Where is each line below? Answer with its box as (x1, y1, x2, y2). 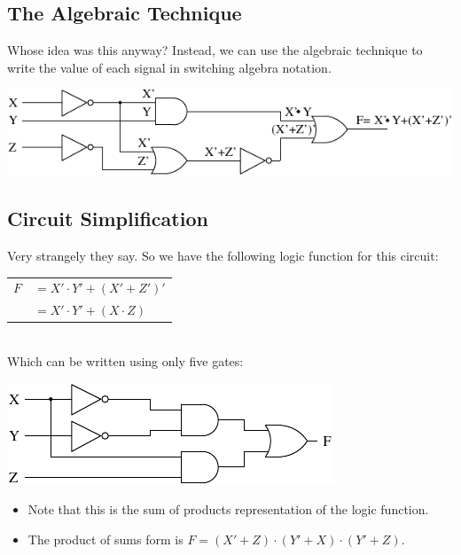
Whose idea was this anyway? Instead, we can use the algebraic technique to (7, 41, 423, 59)
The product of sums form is (27, 529, 184, 548)
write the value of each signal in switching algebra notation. (7, 58, 332, 76)
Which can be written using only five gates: (7, 351, 244, 370)
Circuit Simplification (7, 205, 208, 232)
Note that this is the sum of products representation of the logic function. (27, 500, 429, 519)
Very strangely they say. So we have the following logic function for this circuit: (7, 246, 439, 265)
